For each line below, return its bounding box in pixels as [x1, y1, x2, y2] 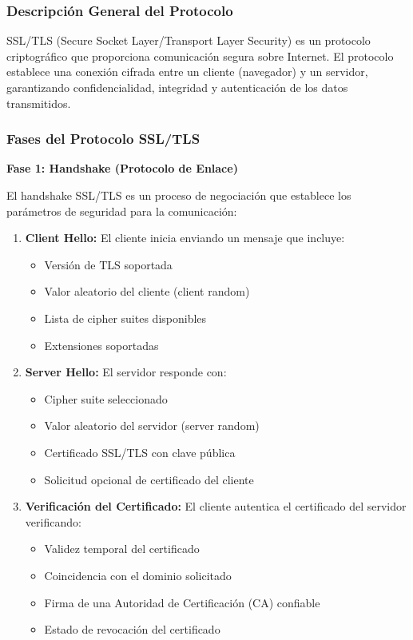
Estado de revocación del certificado [44, 621, 220, 638]
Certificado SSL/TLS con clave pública [44, 443, 236, 460]
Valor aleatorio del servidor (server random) [44, 417, 260, 434]
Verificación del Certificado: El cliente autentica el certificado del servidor [25, 498, 407, 515]
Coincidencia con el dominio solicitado [44, 566, 232, 583]
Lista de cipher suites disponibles [44, 309, 207, 326]
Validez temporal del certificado [44, 540, 200, 557]
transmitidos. [6, 94, 71, 111]
